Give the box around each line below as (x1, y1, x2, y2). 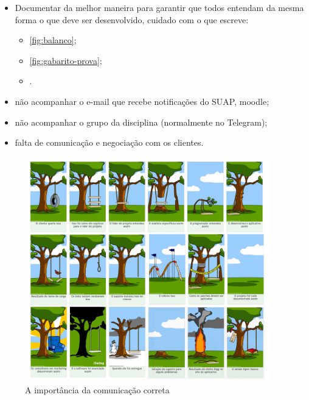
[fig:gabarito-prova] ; (29, 54, 102, 66)
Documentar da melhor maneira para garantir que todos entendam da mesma (15, 1, 304, 13)
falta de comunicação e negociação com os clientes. (15, 136, 204, 149)
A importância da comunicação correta (25, 383, 170, 396)
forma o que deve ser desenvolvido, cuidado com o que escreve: (15, 13, 249, 26)
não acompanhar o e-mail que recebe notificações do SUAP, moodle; (15, 95, 269, 107)
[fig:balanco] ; (29, 34, 77, 46)
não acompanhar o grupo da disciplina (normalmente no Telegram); (15, 115, 268, 128)
